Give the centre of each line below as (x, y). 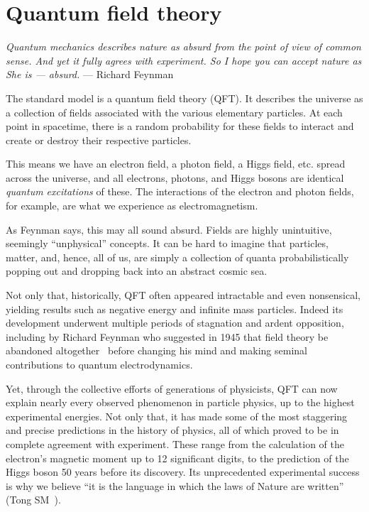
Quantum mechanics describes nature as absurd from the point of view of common (183, 47)
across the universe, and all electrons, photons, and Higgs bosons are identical (175, 177)
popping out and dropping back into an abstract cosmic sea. (137, 271)
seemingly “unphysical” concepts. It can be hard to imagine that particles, (167, 243)
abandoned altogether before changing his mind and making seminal (156, 350)
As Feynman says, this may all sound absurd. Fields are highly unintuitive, (169, 229)
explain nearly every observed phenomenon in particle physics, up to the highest (180, 402)
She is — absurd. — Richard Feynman (90, 74)
